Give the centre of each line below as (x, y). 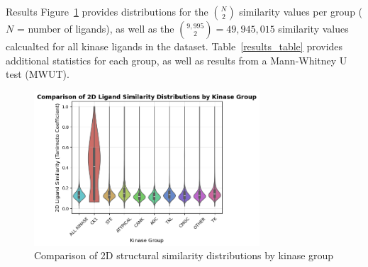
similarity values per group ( (301, 11)
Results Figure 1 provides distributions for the (107, 11)
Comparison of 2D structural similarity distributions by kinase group (184, 255)
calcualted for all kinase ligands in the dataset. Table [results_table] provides (174, 46)
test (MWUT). (38, 74)
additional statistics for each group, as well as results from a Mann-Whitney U (177, 60)
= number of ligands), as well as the (95, 28)
